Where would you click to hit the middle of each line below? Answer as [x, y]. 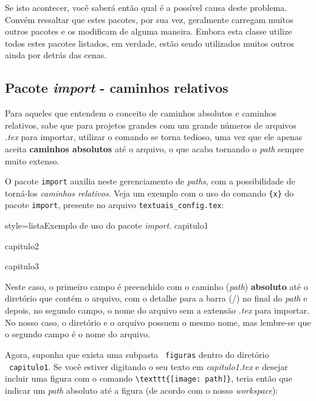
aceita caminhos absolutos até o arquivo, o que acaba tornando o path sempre [154, 148]
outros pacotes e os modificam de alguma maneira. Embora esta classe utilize [149, 31]
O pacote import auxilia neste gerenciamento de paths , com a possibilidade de [150, 181]
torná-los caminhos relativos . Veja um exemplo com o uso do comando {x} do [149, 193]
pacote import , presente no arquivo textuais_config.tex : [115, 205]
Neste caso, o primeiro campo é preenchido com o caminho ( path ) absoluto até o [156, 286]
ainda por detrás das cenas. [56, 55]
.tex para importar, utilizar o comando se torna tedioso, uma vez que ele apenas [154, 137]
